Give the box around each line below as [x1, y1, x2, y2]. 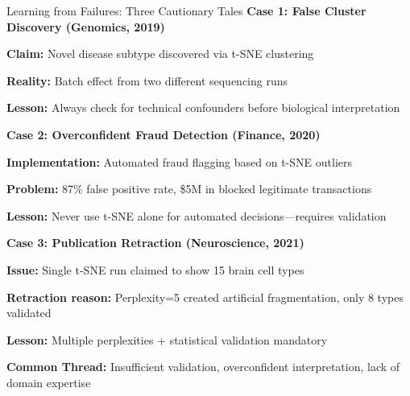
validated [6, 304, 52, 321]
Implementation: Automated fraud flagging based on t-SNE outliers [6, 153, 352, 170]
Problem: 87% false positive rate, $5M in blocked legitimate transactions [6, 180, 372, 197]
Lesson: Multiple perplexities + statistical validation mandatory [6, 331, 328, 348]
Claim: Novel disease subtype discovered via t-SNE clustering [6, 45, 314, 62]
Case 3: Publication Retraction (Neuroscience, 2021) [6, 234, 304, 251]
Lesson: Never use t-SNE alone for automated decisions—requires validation [6, 207, 387, 224]
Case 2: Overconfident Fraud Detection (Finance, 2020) [6, 126, 321, 142]
